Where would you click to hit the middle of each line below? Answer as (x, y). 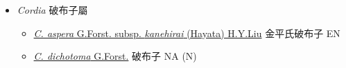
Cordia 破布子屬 (52, 10)
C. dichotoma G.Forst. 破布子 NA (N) (115, 56)
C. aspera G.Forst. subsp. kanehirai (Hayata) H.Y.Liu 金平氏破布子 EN (187, 33)
